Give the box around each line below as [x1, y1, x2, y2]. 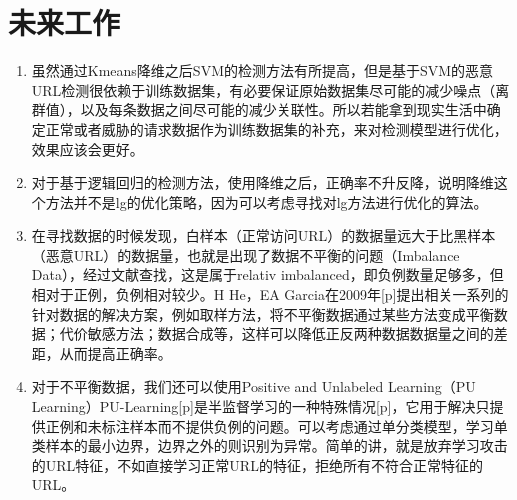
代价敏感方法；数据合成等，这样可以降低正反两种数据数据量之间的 [59, 323, 494, 344]
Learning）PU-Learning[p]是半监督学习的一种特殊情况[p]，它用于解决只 [31, 396, 490, 417]
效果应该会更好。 [31, 138, 144, 159]
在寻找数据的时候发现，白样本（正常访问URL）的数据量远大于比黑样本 [31, 225, 496, 246]
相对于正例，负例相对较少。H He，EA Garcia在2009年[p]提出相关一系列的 [31, 284, 509, 305]
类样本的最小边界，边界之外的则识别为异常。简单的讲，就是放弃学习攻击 [31, 435, 508, 456]
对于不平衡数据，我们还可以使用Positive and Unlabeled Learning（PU [31, 376, 476, 397]
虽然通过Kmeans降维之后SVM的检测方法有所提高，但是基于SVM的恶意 [31, 60, 494, 81]
